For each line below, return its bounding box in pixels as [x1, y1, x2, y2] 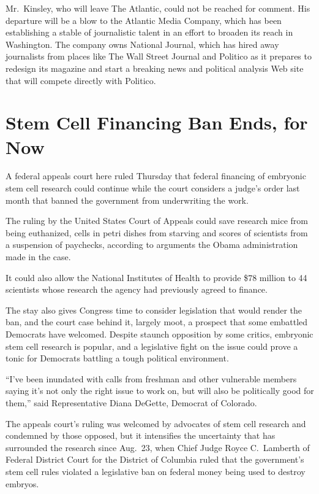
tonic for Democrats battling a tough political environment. [6, 352, 229, 365]
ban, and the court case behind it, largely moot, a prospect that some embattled [6, 315, 308, 328]
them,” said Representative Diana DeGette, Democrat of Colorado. [6, 396, 257, 409]
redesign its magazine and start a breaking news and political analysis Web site [6, 61, 304, 74]
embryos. [6, 477, 39, 490]
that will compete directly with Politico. [6, 74, 156, 87]
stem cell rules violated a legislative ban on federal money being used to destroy [6, 465, 306, 477]
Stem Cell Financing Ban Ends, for [6, 110, 308, 135]
